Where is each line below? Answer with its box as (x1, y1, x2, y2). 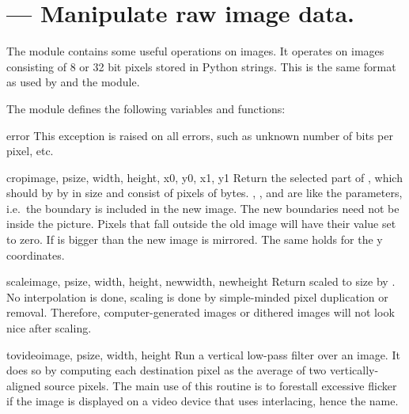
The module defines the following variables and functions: (6, 100, 286, 116)
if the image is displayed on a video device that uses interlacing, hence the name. (6, 393, 399, 409)
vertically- (330, 362, 379, 378)
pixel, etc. (6, 142, 54, 159)
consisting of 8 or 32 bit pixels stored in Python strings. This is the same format (6, 58, 396, 74)
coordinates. (6, 246, 65, 263)
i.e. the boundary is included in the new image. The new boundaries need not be (6, 199, 400, 216)
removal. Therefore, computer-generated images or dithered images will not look (6, 304, 395, 321)
